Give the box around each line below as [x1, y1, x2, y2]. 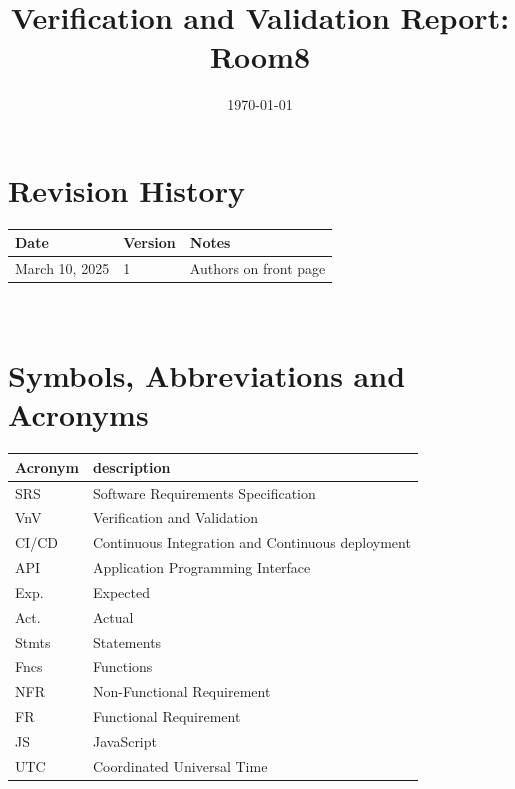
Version [123, 232, 176, 253]
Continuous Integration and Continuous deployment [92, 532, 411, 553]
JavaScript [92, 730, 157, 751]
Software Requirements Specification [92, 482, 316, 503]
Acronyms [8, 394, 149, 435]
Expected [92, 581, 150, 602]
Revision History [8, 169, 245, 210]
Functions [92, 656, 153, 677]
